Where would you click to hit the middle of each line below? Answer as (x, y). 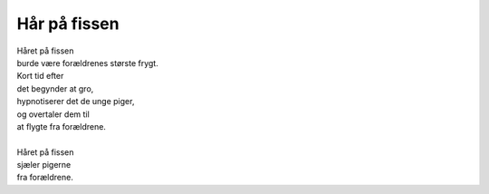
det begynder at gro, (55, 88)
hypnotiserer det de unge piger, (76, 102)
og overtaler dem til (53, 114)
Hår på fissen (68, 24)
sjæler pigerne (44, 165)
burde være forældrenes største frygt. (87, 63)
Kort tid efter (40, 76)
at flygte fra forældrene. (61, 126)
